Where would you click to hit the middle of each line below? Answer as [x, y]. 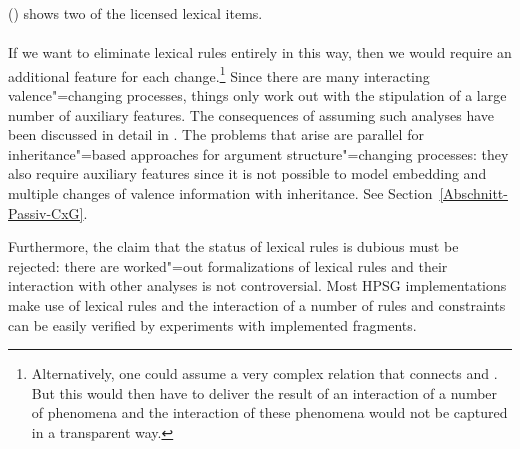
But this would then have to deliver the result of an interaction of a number [264, 392]
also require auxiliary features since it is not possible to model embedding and [247, 173]
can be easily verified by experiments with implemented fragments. [212, 324]
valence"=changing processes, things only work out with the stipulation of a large [257, 95]
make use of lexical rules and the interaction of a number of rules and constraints [257, 304]
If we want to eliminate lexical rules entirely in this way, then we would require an [260, 52]
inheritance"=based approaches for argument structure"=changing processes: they [258, 153]
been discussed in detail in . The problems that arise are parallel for [216, 134]
